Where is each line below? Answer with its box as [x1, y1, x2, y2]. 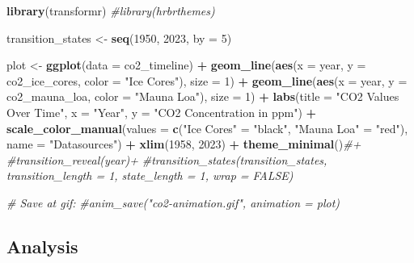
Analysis [6, 233, 78, 258]
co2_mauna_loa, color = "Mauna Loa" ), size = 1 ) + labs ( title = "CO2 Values [6, 88, 399, 105]
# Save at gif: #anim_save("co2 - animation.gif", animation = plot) [6, 194, 340, 211]
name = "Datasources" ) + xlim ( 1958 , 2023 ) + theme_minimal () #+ [6, 136, 361, 152]
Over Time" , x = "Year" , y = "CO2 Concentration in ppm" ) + [6, 103, 317, 120]
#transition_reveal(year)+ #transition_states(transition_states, [6, 151, 327, 168]
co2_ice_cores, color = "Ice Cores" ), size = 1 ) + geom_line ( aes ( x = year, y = [6, 72, 408, 89]
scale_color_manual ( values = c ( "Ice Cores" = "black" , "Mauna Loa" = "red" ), [6, 119, 408, 136]
